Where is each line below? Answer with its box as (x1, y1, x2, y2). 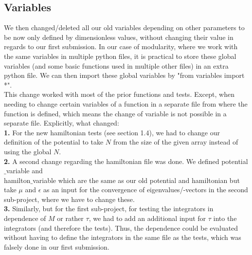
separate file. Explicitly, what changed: (4, 118, 119, 128)
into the (213, 213, 237, 223)
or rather (57, 213, 84, 223)
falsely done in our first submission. (4, 241, 109, 252)
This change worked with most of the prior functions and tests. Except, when (4, 89, 234, 99)
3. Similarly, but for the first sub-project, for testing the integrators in (4, 203, 214, 214)
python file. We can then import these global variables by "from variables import (4, 70, 245, 80)
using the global (4, 146, 52, 156)
